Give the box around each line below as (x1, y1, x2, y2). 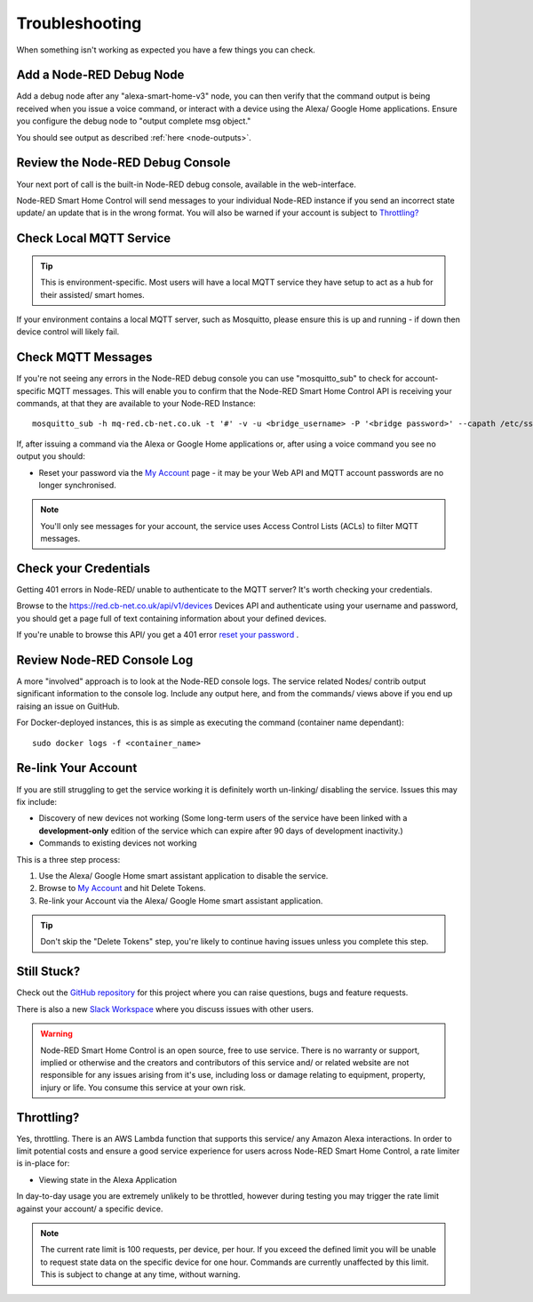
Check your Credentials (16, 560, 151, 575)
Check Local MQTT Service (16, 231, 171, 246)
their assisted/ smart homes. (40, 289, 146, 300)
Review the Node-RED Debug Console (16, 156, 231, 171)
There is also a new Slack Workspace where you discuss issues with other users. (16, 1003, 314, 1014)
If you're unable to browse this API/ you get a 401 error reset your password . (16, 630, 299, 640)
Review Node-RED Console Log (16, 652, 194, 667)
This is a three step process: (16, 854, 121, 864)
